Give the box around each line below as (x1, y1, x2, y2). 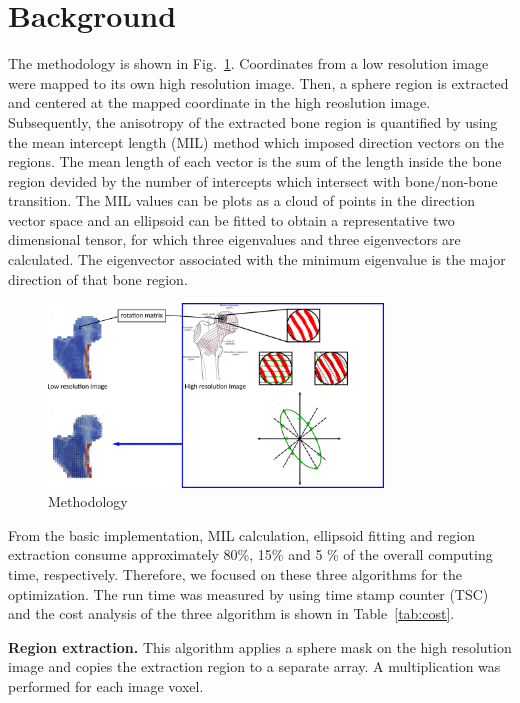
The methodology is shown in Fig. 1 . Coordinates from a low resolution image (8, 53, 489, 74)
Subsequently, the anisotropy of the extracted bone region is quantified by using (8, 111, 498, 132)
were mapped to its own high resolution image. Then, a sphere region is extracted (8, 72, 509, 93)
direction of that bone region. (8, 268, 188, 289)
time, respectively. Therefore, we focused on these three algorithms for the (8, 564, 462, 585)
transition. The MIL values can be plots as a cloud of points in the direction (8, 190, 475, 211)
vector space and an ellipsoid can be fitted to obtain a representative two (8, 209, 455, 230)
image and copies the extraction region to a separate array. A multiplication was (8, 656, 501, 677)
